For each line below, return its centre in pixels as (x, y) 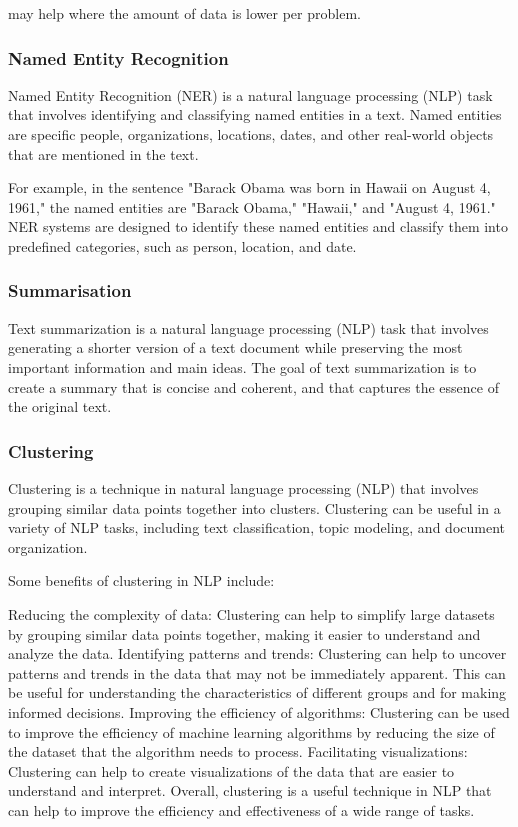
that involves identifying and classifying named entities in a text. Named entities (255, 114)
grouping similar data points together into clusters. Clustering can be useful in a (254, 507)
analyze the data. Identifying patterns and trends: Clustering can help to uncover (257, 653)
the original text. (60, 406)
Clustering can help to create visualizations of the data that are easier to (231, 770)
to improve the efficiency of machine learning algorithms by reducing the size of (251, 731)
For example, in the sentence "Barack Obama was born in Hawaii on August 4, (249, 187)
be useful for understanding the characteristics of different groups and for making (257, 692)
